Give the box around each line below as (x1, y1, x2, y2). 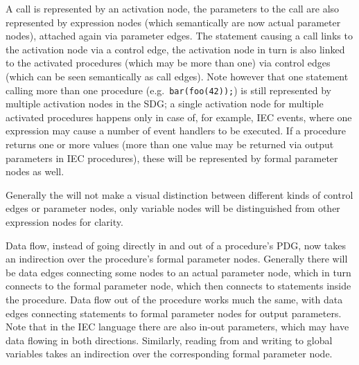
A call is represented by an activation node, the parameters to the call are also (6, 1, 340, 15)
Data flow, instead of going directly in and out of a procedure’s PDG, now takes (6, 238, 347, 252)
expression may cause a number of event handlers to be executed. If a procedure (6, 123, 346, 138)
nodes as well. (6, 164, 64, 179)
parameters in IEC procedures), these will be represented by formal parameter (6, 150, 338, 165)
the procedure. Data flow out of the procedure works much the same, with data (6, 292, 343, 306)
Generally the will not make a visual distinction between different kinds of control (6, 187, 353, 202)
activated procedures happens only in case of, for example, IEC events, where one (6, 109, 352, 124)
